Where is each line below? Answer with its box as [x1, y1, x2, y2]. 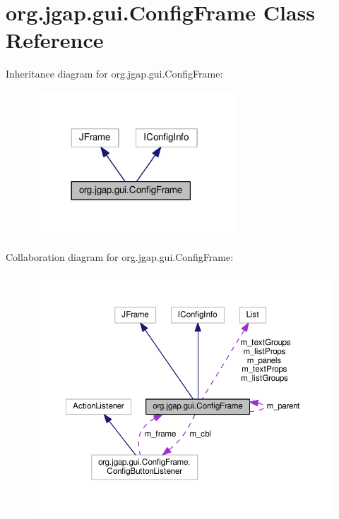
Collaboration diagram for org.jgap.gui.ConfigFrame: [6, 250, 234, 264]
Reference [6, 25, 104, 54]
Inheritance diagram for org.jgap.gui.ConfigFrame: [6, 66, 223, 81]
